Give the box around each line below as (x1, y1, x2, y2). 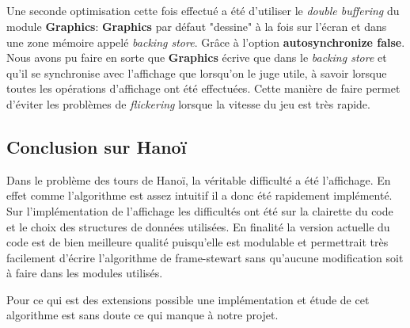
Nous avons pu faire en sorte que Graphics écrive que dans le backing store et (6, 49, 387, 66)
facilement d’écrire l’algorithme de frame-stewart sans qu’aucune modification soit (6, 249, 404, 265)
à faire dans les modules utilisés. (6, 265, 163, 281)
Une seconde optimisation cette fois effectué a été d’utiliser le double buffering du (6, 2, 400, 19)
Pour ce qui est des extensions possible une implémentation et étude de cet (6, 291, 370, 307)
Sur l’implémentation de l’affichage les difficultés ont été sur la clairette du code (6, 202, 393, 219)
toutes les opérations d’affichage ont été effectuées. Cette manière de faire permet (6, 80, 401, 97)
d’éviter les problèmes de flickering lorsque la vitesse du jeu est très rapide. (6, 95, 370, 112)
